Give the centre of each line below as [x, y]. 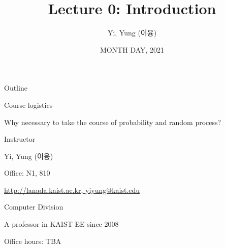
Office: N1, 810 [27, 173]
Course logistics [28, 105]
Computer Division [34, 207]
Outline [16, 88]
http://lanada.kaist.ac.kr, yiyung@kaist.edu [72, 190]
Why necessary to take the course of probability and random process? [113, 122]
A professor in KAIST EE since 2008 [61, 224]
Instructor [20, 139]
